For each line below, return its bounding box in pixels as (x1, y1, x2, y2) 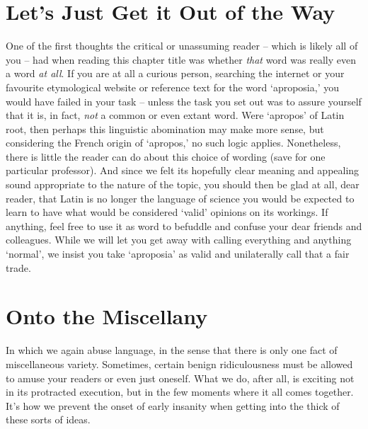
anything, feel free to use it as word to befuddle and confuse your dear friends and (6, 218, 362, 233)
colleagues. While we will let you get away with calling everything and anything (6, 232, 352, 247)
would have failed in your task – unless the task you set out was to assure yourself (6, 93, 362, 108)
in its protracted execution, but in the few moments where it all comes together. (6, 384, 354, 399)
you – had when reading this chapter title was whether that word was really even (6, 52, 356, 67)
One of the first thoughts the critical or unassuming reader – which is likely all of (6, 38, 358, 53)
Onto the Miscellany (6, 302, 208, 331)
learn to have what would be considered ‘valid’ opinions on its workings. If (6, 205, 328, 219)
